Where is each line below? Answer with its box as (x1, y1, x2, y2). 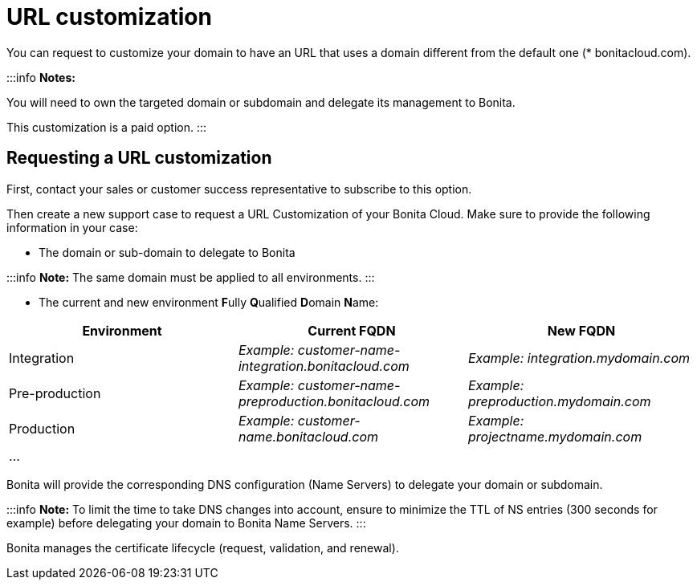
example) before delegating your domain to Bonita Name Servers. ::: (6, 515, 366, 530)
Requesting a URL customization (6, 148, 272, 169)
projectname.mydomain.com (467, 428, 642, 445)
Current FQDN (308, 322, 396, 339)
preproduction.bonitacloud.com (238, 393, 430, 409)
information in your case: (6, 220, 138, 234)
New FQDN (547, 322, 616, 339)
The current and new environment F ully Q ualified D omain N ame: (39, 295, 379, 309)
